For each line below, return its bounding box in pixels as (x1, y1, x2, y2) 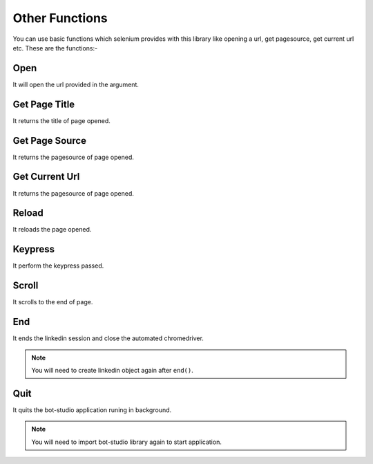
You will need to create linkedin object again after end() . (31, 366, 193, 374)
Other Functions (12, 10, 108, 26)
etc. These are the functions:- (12, 44, 98, 52)
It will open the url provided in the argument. (12, 80, 140, 89)
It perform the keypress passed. (12, 261, 104, 270)
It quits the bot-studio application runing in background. (12, 405, 172, 414)
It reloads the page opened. (12, 225, 92, 234)
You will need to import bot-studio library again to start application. (31, 438, 222, 446)
